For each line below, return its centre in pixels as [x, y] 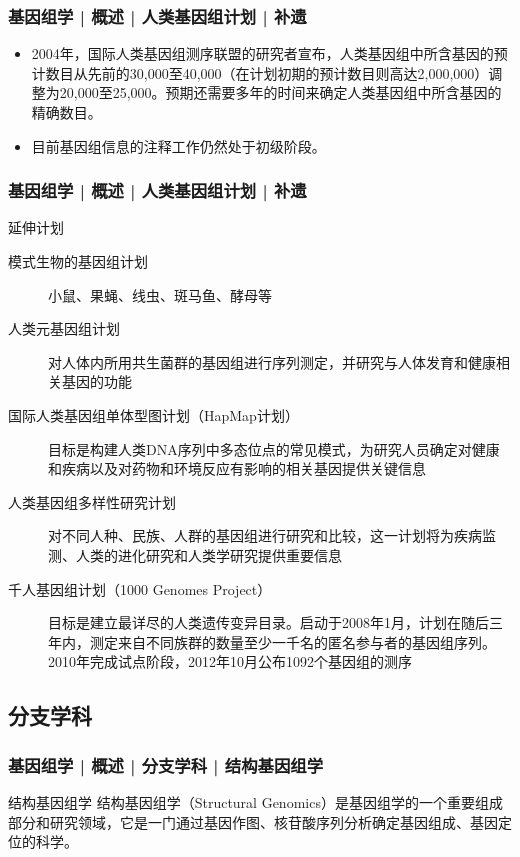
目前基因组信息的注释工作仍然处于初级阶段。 [178, 145]
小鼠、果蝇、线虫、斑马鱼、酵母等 [160, 294]
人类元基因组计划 [64, 328]
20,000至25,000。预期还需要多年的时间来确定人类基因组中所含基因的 [280, 92]
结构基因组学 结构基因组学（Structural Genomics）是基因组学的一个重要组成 [255, 801]
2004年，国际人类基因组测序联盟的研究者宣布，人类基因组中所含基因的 [262, 53]
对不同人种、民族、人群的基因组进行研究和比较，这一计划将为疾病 [265, 535]
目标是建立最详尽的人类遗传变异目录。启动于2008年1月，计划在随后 [268, 622]
